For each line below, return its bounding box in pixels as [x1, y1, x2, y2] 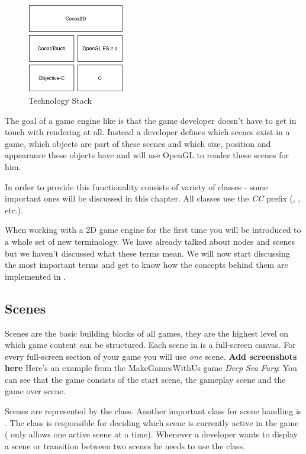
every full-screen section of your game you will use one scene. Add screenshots [5, 350, 297, 362]
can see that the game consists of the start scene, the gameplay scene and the [5, 373, 286, 385]
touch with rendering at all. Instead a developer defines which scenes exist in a [5, 126, 290, 138]
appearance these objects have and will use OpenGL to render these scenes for [5, 149, 289, 161]
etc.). [5, 203, 24, 216]
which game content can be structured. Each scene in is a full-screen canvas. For [5, 338, 296, 351]
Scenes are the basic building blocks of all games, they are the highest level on [5, 327, 289, 339]
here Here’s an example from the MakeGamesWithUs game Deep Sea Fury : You [5, 362, 297, 374]
